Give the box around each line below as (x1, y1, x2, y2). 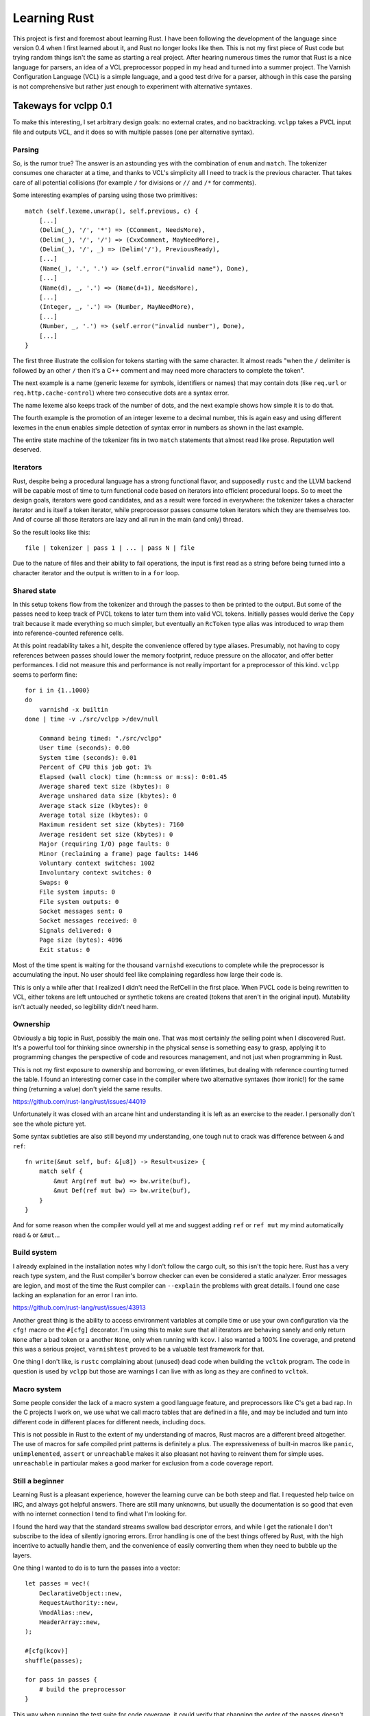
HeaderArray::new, (38, 1619, 101, 1626)
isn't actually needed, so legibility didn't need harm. (12, 1002, 159, 1010)
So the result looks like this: (12, 528, 90, 536)
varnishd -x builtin (38, 706, 108, 713)
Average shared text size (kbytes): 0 (38, 782, 170, 790)
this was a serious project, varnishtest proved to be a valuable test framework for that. (12, 1345, 265, 1353)
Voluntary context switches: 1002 (38, 859, 156, 868)
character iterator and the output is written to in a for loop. (12, 568, 180, 577)
